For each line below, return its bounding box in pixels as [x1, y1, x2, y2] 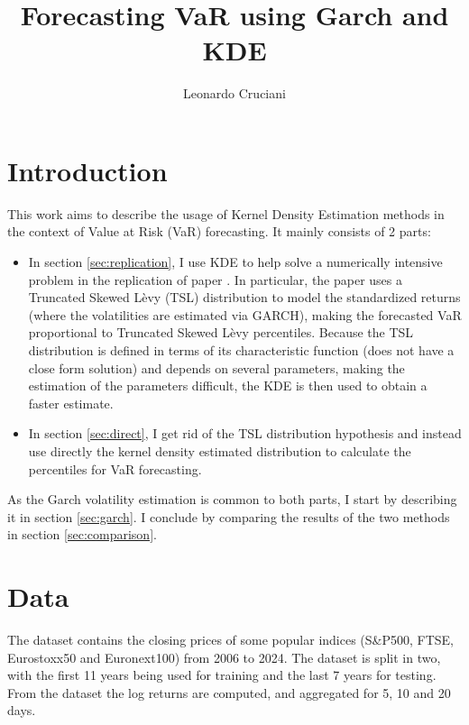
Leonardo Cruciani [183, 84, 286, 103]
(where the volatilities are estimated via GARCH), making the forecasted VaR [28, 305, 462, 324]
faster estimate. [28, 393, 114, 412]
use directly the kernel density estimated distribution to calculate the [28, 441, 411, 460]
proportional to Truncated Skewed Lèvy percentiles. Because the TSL [28, 323, 414, 342]
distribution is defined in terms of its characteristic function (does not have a [28, 341, 455, 359]
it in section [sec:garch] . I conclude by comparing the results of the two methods [7, 507, 450, 526]
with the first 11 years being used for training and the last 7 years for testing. [7, 665, 437, 684]
